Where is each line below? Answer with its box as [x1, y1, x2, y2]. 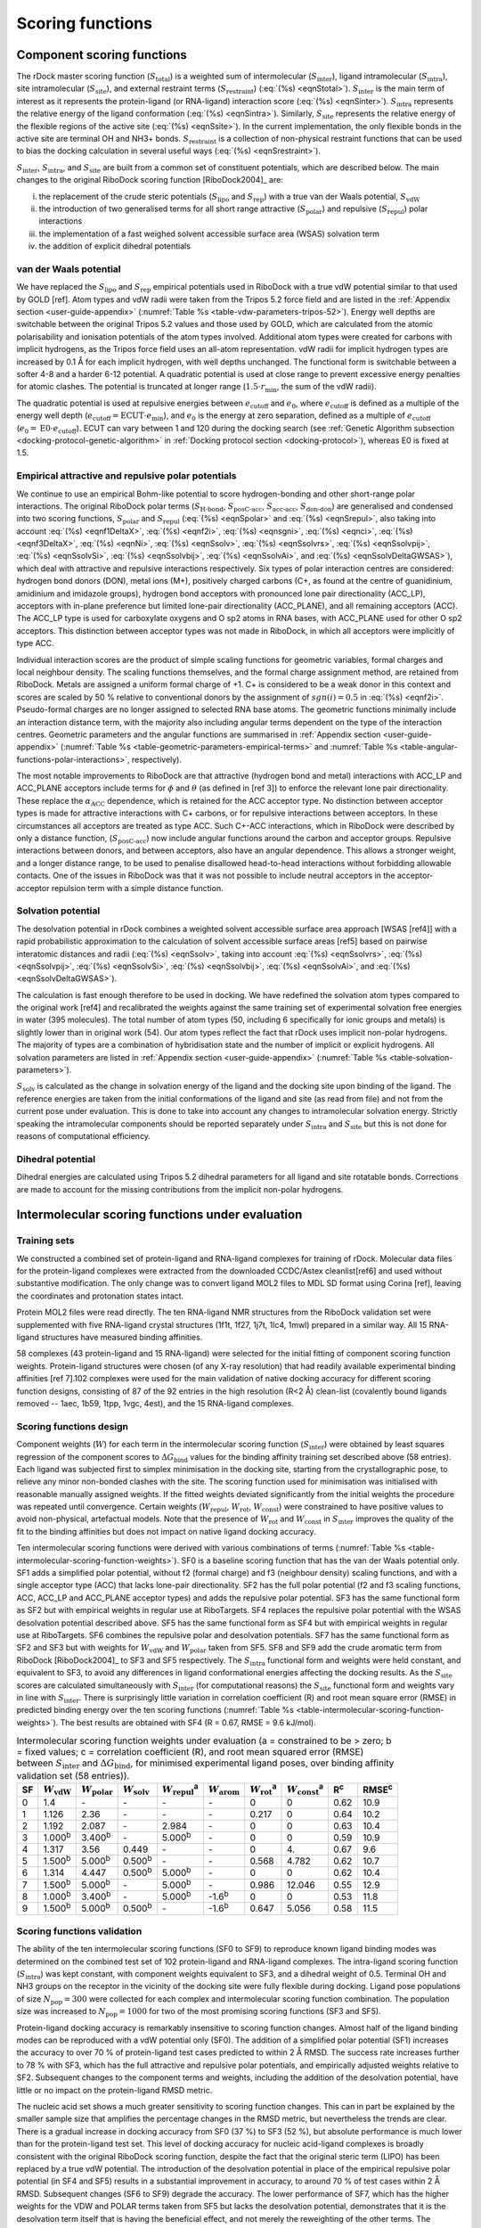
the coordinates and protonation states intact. [16, 1290, 184, 1301]
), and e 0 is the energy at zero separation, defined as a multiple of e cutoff [163, 410, 431, 422]
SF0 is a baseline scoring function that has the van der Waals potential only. [181, 1555, 460, 1566]
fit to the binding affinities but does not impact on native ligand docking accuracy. [16, 1526, 316, 1536]
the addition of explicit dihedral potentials [38, 241, 192, 251]
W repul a [161, 1781, 199, 1798]
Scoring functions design [16, 1420, 129, 1432]
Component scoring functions [16, 47, 187, 62]
